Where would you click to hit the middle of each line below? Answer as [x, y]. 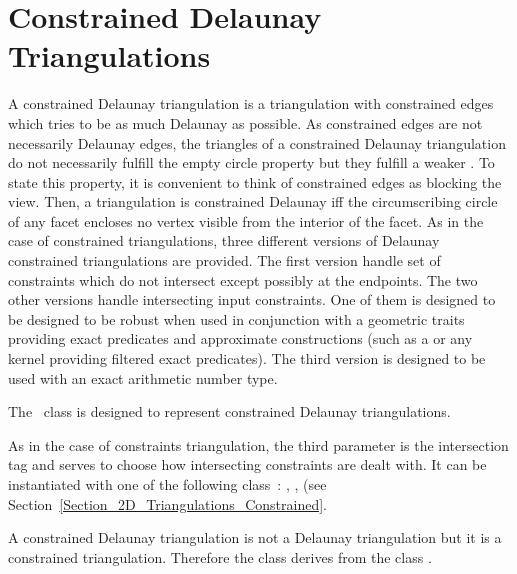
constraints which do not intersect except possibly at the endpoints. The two [243, 279]
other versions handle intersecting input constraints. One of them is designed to [252, 299]
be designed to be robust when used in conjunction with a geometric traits [236, 318]
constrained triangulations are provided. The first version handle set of [224, 260]
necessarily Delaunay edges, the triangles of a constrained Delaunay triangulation [257, 142]
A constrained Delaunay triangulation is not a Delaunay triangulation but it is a [255, 537]
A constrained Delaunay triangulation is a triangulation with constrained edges [251, 103]
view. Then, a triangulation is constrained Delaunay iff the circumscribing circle [253, 201]
